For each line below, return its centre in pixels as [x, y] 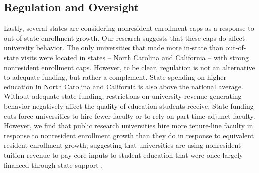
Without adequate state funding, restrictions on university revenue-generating [123, 96]
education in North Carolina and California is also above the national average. [124, 86]
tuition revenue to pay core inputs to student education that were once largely [124, 154]
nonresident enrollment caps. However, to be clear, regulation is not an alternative [129, 67]
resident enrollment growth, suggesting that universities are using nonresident [123, 145]
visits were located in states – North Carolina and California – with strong [135, 57]
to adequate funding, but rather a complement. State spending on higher [115, 77]
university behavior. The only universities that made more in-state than [114, 47]
